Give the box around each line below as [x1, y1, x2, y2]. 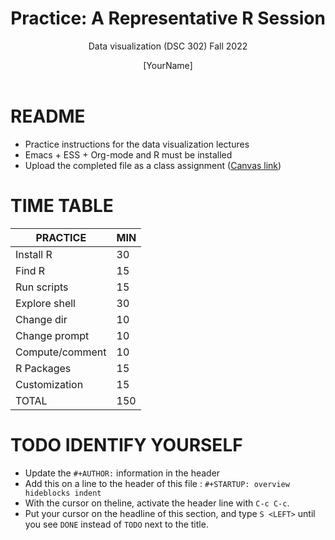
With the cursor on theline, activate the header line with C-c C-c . [24, 497, 290, 509]
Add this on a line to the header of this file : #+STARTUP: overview [24, 477, 290, 489]
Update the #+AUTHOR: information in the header [24, 467, 221, 479]
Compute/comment [15, 345, 107, 359]
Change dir [15, 312, 68, 326]
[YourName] [143, 59, 193, 71]
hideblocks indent [24, 488, 102, 498]
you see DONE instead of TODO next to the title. [24, 518, 209, 530]
